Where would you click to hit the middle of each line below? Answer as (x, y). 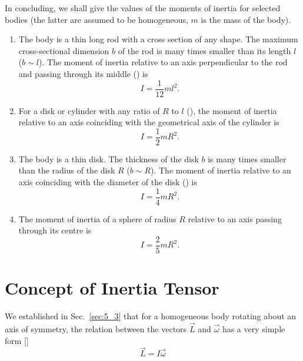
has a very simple (254, 328)
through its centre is (55, 230)
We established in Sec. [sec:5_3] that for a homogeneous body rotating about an (151, 316)
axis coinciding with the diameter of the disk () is (108, 182)
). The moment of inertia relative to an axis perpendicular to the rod (163, 62)
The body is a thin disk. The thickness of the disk (109, 158)
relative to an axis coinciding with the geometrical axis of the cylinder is (149, 122)
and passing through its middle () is (83, 73)
